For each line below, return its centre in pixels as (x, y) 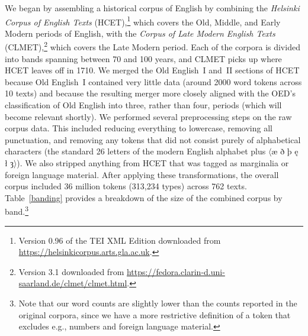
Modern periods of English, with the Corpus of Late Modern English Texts (140, 33)
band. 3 (17, 211)
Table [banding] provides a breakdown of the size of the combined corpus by (144, 197)
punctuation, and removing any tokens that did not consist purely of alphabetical (153, 139)
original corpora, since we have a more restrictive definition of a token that (155, 314)
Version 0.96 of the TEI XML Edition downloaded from (120, 240)
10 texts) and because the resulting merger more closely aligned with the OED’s (150, 93)
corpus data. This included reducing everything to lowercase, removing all (139, 128)
